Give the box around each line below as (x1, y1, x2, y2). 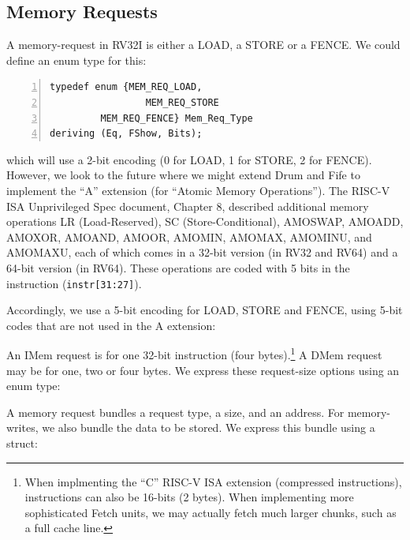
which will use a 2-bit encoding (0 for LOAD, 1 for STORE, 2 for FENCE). (6, 151, 372, 167)
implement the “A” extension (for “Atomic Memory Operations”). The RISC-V (6, 182, 390, 198)
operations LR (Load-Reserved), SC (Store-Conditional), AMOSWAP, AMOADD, (6, 213, 404, 230)
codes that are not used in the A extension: (6, 317, 216, 333)
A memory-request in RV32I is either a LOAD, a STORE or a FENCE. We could (6, 36, 401, 53)
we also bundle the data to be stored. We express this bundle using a (42, 419, 375, 436)
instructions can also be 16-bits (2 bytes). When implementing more (24, 489, 354, 505)
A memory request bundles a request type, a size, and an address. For (6, 403, 345, 420)
